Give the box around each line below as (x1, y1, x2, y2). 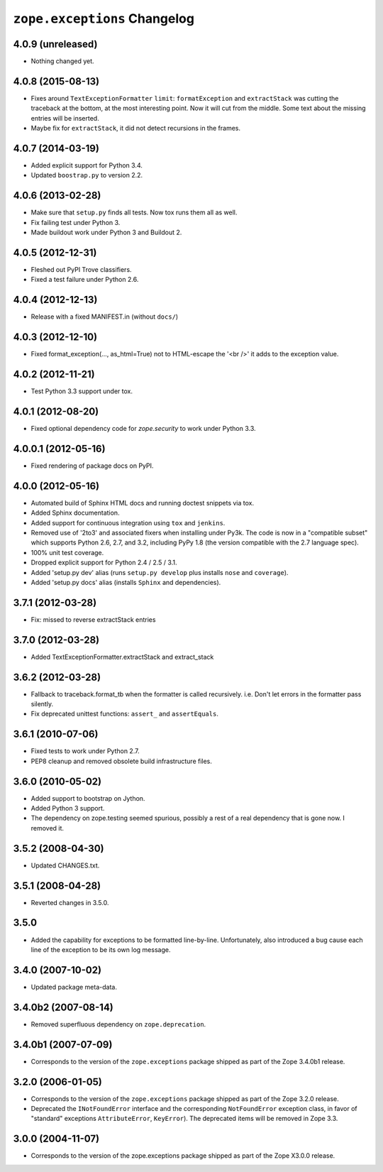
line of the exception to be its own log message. (30, 945, 171, 954)
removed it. (30, 823, 64, 832)
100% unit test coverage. (30, 548, 104, 557)
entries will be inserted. (30, 114, 99, 122)
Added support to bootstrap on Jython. (30, 794, 145, 802)
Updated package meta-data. (30, 982, 117, 991)
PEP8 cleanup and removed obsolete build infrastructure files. (30, 757, 213, 765)
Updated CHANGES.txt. (30, 861, 100, 870)
